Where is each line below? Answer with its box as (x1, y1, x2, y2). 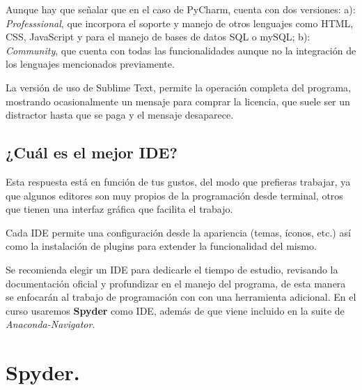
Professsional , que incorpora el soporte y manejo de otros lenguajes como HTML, (6, 15, 354, 30)
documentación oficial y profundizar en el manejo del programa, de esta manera (6, 276, 346, 290)
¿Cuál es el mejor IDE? (6, 142, 178, 163)
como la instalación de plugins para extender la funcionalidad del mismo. (6, 239, 317, 253)
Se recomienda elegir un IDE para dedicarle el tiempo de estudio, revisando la (6, 262, 338, 276)
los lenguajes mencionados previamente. (6, 57, 175, 71)
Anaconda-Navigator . (6, 317, 95, 331)
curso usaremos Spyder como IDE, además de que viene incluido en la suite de (6, 303, 345, 317)
